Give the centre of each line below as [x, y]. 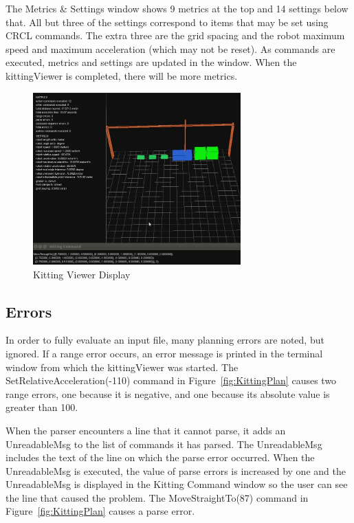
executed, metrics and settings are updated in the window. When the [151, 62]
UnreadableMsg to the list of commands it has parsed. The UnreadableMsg [164, 444]
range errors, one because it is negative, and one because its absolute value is [168, 393]
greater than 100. [42, 407]
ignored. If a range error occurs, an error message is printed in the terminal [164, 353]
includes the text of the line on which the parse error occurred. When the [160, 457]
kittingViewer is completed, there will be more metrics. [122, 75]
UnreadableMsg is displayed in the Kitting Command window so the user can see [177, 484]
